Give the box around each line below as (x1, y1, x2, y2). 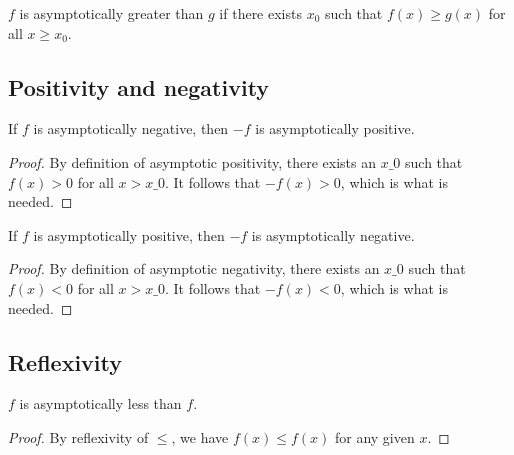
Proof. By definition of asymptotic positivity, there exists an (8, 151, 377, 172)
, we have (171, 426, 229, 447)
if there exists (219, 3, 302, 23)
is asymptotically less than (19, 393, 182, 414)
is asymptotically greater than (19, 3, 204, 23)
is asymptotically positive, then (33, 224, 225, 245)
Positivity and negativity (8, 71, 270, 102)
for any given (334, 426, 415, 447)
